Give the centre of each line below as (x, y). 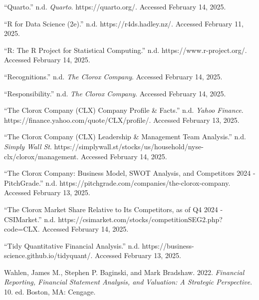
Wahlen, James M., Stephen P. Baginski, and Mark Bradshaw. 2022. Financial (124, 272)
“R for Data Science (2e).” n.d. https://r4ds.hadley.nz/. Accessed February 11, (124, 23)
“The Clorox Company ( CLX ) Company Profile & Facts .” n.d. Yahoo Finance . (124, 110)
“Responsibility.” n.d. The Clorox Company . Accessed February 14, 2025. (115, 93)
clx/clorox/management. (41, 156)
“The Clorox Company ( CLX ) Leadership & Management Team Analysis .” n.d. (125, 137)
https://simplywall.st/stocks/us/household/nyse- (129, 146)
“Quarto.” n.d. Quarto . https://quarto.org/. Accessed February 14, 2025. (115, 6)
